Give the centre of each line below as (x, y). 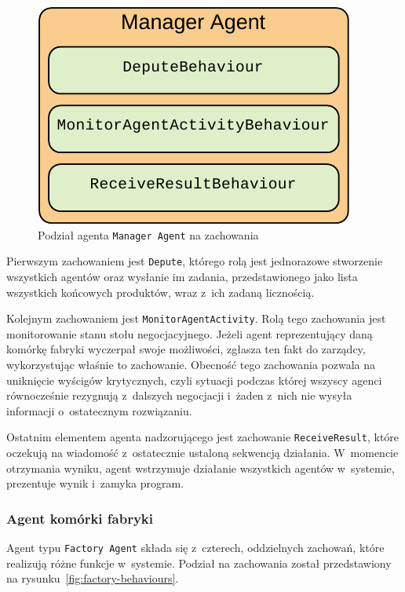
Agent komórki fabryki (80, 518)
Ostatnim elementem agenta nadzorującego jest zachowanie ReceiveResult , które (203, 437)
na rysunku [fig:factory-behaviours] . (93, 578)
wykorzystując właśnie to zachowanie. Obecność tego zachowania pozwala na (191, 364)
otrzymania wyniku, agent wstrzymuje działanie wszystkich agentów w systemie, (201, 468)
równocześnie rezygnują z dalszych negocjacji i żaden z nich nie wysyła (179, 395)
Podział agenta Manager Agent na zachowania (148, 234)
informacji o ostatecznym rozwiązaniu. (99, 410)
